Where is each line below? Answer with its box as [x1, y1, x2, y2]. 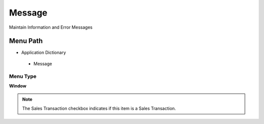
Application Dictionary [21, 50, 66, 55]
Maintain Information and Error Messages [9, 24, 93, 30]
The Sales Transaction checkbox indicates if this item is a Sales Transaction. [22, 105, 176, 111]
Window [9, 83, 27, 89]
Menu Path [9, 37, 43, 45]
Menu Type [9, 73, 37, 80]
